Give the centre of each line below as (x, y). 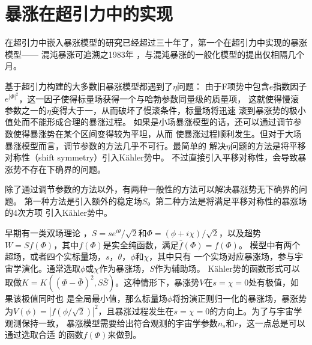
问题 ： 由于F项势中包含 (223, 86)
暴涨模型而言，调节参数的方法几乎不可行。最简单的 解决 (115, 145)
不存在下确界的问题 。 (63, 169)
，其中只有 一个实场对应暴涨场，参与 (222, 256)
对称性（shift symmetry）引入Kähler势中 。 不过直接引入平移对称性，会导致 (151, 157)
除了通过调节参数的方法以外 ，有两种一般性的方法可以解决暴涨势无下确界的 (152, 189)
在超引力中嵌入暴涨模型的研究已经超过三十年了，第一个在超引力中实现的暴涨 (156, 42)
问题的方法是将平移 (268, 145)
